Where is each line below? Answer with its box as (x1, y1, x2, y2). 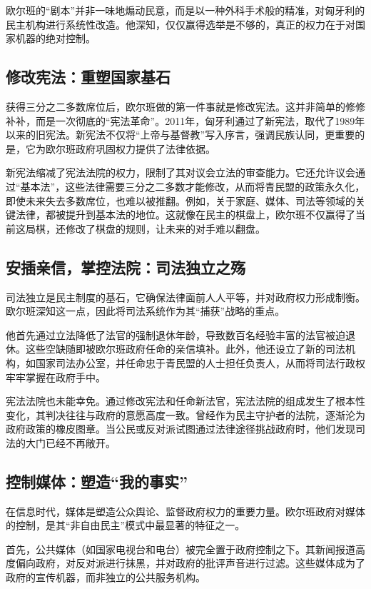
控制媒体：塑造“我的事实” (6, 470, 188, 492)
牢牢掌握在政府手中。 (6, 369, 106, 384)
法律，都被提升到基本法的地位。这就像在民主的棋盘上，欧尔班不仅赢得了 (15, 207, 355, 222)
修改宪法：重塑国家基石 (6, 66, 171, 88)
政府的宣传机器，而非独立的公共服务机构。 (6, 570, 205, 585)
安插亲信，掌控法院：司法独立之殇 (6, 256, 245, 278)
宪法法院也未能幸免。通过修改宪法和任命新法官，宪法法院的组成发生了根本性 (6, 393, 365, 408)
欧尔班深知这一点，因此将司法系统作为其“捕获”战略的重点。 (6, 303, 285, 318)
